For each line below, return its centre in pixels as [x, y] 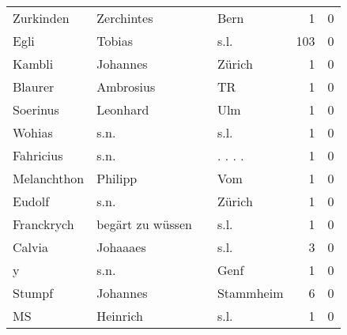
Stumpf [33, 293]
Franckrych [43, 224]
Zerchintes [125, 18]
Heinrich [120, 316]
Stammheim [250, 293]
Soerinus [36, 109]
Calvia [30, 247]
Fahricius [38, 155]
